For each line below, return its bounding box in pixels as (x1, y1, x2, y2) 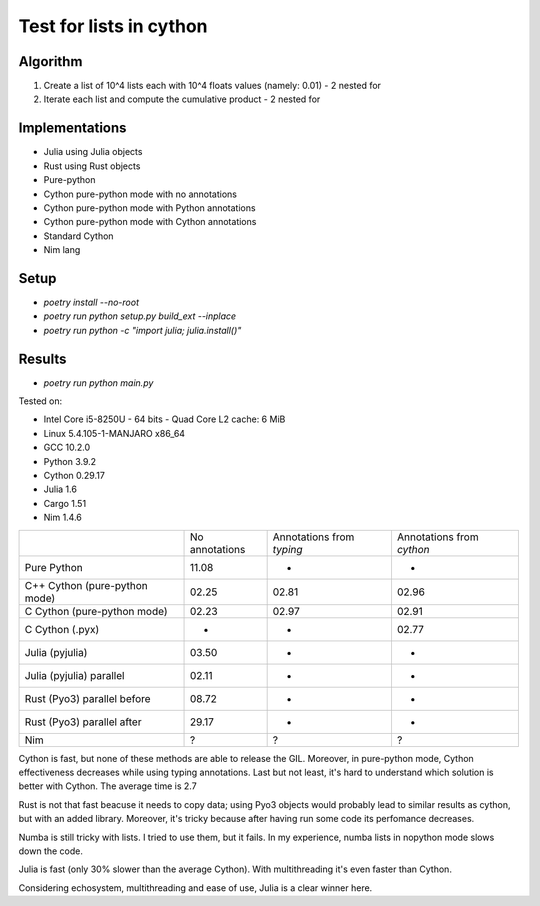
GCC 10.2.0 (43, 441, 91, 454)
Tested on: (18, 395, 63, 407)
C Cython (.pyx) (24, 622, 100, 636)
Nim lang (43, 244, 81, 256)
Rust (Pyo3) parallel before (24, 691, 151, 705)
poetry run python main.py (43, 376, 154, 389)
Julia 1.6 (43, 483, 77, 495)
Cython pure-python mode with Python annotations (43, 201, 256, 214)
